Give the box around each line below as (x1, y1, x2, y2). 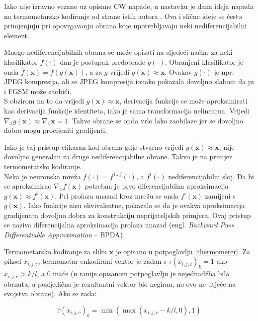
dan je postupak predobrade (60, 56, 146, 67)
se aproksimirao (4, 181, 52, 191)
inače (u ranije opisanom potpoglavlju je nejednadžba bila (53, 268, 230, 279)
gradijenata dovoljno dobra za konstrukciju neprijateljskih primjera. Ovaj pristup (4, 210, 251, 220)
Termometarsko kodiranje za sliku (4, 246, 107, 256)
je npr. (214, 66, 234, 77)
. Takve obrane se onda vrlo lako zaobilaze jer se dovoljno (68, 115, 244, 125)
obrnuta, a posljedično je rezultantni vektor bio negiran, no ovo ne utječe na (4, 278, 236, 289)
